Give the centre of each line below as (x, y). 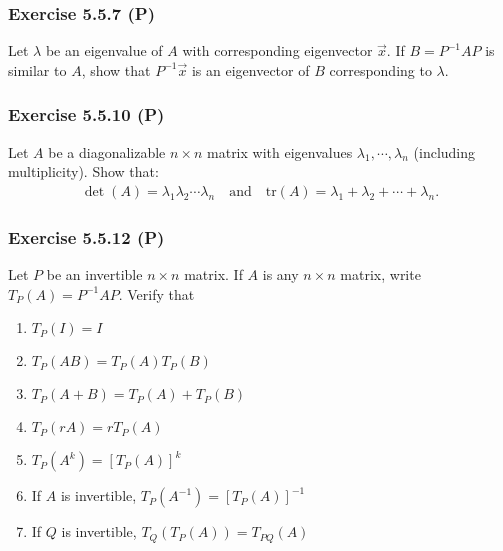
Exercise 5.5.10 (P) (86, 114)
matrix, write (380, 274)
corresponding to (380, 69)
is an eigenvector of (250, 69)
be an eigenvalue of (104, 50)
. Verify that (156, 293)
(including (444, 151)
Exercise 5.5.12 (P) (86, 236)
